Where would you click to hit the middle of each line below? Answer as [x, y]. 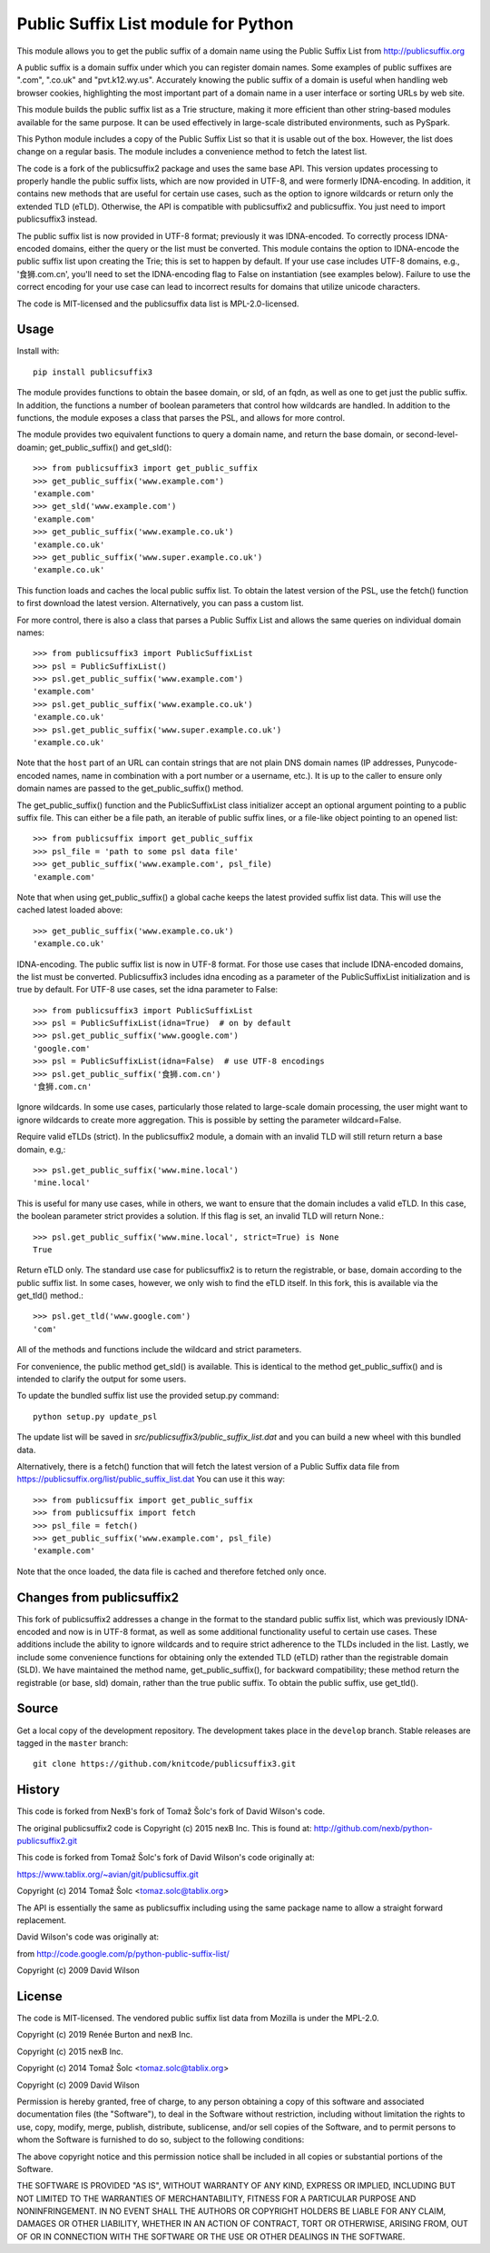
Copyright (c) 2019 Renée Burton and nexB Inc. [105, 2035]
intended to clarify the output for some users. [102, 1379]
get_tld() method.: [50, 1296]
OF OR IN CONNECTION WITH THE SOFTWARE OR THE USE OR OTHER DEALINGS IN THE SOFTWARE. [211, 2237]
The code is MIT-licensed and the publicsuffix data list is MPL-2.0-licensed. [158, 304]
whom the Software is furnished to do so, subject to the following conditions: [161, 2139]
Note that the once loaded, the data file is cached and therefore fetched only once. [171, 1571]
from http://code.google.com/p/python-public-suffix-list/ [123, 1953]
